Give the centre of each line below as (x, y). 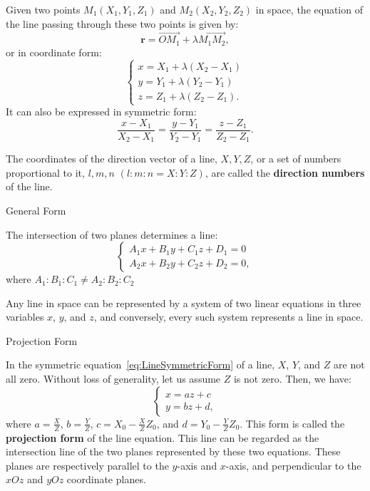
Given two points (43, 9)
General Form (36, 210)
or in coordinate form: (54, 52)
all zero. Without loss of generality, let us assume (113, 379)
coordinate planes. (106, 479)
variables (25, 317)
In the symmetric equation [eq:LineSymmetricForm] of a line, (140, 365)
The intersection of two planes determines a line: (112, 234)
